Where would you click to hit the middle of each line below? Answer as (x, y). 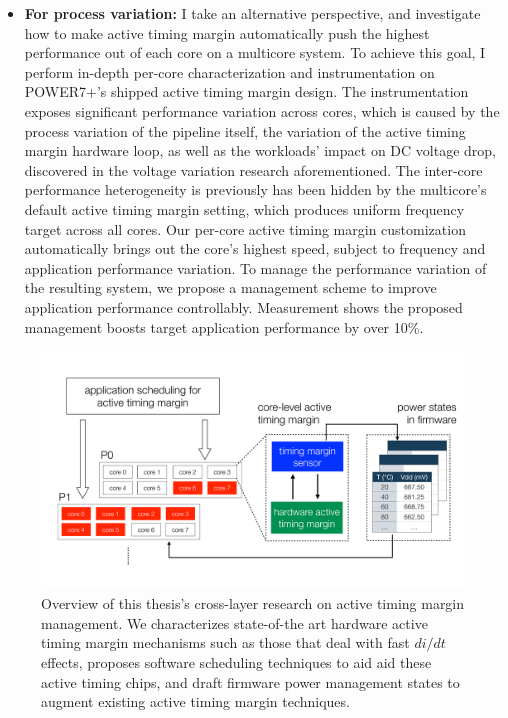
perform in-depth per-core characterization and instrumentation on (229, 71)
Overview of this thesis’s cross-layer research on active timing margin (253, 603)
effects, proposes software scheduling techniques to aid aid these (236, 661)
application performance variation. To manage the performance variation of (255, 267)
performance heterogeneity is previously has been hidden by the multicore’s (255, 189)
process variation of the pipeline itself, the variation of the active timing (245, 130)
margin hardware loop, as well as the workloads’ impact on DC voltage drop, (260, 150)
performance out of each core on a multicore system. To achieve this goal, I (255, 52)
